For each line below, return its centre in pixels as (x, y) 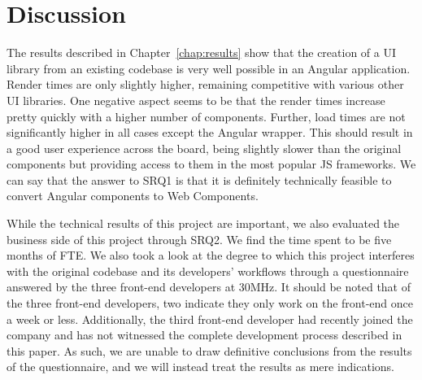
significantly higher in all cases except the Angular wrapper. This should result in (210, 132)
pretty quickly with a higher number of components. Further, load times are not (206, 116)
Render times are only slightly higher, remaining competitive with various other (205, 84)
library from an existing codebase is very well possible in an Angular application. (209, 68)
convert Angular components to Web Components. (133, 196)
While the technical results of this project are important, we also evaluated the (203, 223)
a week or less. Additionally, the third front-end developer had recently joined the (210, 319)
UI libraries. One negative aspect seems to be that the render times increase (196, 100)
